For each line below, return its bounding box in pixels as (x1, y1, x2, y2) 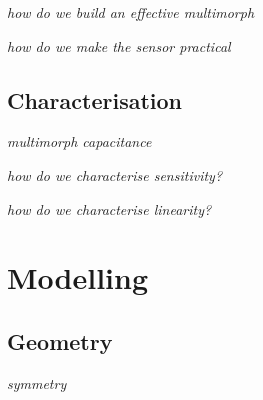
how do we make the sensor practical (7, 35, 231, 56)
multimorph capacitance (7, 131, 152, 152)
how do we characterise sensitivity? (7, 164, 223, 185)
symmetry (7, 372, 67, 393)
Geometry (7, 325, 113, 356)
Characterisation (7, 84, 182, 115)
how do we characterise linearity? (7, 198, 212, 219)
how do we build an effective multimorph (7, 2, 255, 22)
